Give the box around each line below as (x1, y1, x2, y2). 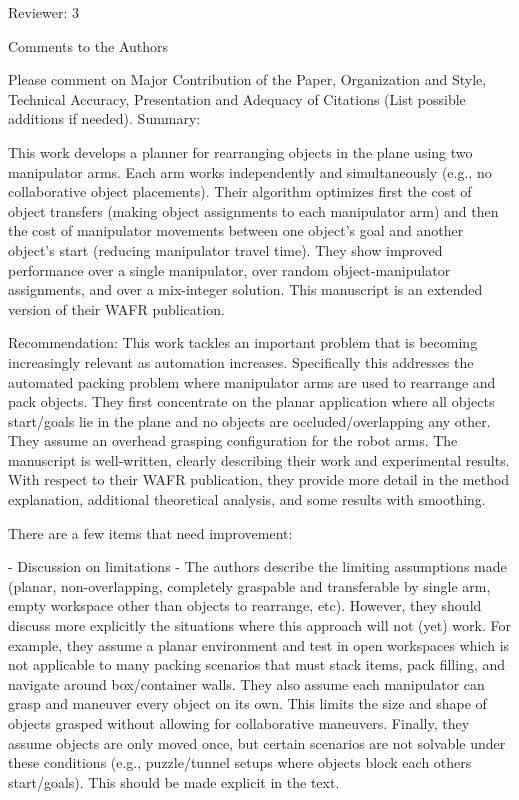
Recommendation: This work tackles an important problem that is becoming (8, 332, 478, 353)
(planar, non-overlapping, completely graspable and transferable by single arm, (8, 575, 491, 596)
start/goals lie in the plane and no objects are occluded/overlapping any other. (8, 410, 491, 431)
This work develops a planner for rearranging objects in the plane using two (8, 141, 473, 162)
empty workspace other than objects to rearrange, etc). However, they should (8, 595, 482, 616)
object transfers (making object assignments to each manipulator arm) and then (8, 200, 499, 221)
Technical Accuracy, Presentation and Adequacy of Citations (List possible (8, 88, 466, 109)
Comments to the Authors (8, 35, 169, 56)
